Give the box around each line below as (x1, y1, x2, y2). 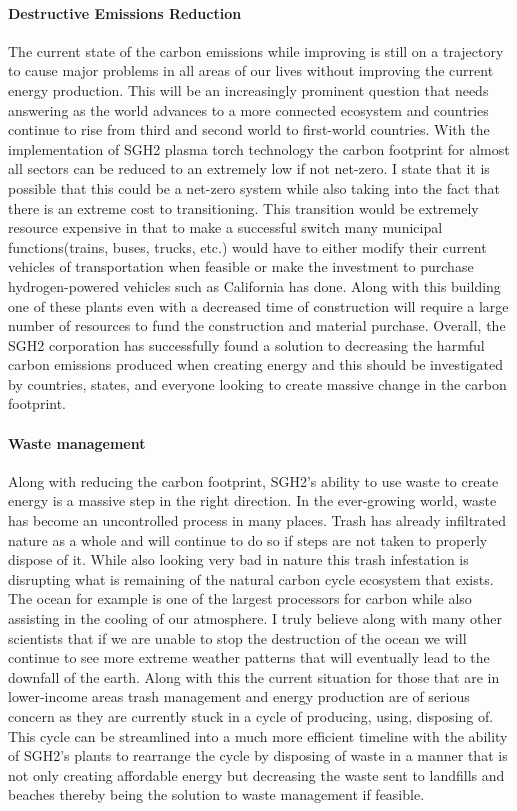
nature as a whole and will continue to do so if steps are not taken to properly (8, 529, 488, 550)
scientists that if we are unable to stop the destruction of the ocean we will (8, 627, 467, 648)
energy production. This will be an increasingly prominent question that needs (8, 79, 489, 100)
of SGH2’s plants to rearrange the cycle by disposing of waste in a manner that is (8, 745, 508, 766)
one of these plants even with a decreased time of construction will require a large (8, 295, 509, 316)
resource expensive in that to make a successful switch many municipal (8, 217, 443, 238)
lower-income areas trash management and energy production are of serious (8, 686, 470, 707)
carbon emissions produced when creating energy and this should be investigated (8, 354, 503, 375)
